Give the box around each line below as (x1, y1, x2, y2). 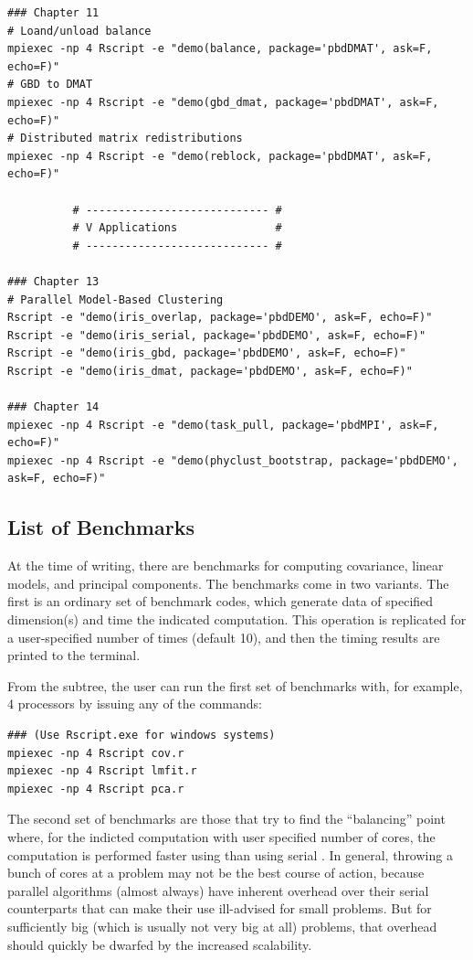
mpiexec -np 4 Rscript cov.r (7, 746, 184, 760)
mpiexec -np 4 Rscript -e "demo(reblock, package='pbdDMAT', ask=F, (7, 149, 433, 163)
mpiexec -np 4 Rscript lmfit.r (7, 764, 197, 778)
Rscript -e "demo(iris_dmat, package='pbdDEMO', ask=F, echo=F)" (7, 364, 413, 378)
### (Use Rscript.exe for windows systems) (7, 728, 276, 741)
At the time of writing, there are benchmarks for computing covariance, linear (7, 556, 444, 575)
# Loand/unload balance (7, 24, 152, 37)
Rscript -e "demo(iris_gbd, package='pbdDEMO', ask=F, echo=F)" (7, 347, 406, 360)
